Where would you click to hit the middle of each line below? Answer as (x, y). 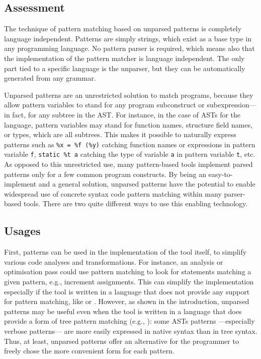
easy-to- (221, 174)
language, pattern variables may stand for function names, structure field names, (128, 124)
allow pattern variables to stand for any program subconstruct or (104, 105)
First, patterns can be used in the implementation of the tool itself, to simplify (125, 252)
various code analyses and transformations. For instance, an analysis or (114, 261)
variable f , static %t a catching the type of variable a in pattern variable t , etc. (130, 154)
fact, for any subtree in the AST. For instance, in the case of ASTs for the (126, 114)
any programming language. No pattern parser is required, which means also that (129, 48)
